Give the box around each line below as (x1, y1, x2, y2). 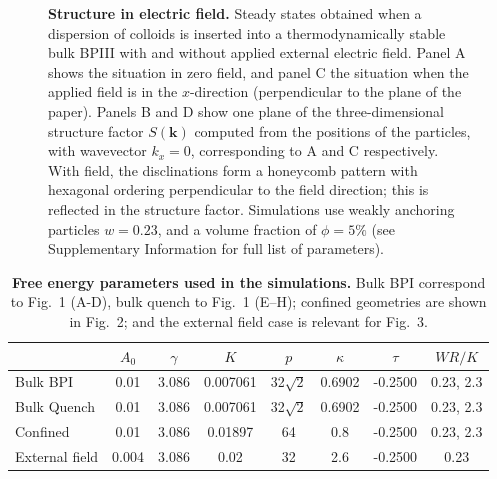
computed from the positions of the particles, (194, 120, 471, 141)
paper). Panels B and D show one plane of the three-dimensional (48, 100, 445, 121)
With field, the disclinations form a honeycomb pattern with (48, 159, 418, 180)
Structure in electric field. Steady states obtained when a (48, 3, 422, 23)
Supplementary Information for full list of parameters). (48, 238, 385, 259)
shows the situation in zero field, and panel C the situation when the (48, 61, 469, 82)
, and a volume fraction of (157, 218, 317, 239)
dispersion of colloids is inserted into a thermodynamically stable (48, 22, 446, 43)
